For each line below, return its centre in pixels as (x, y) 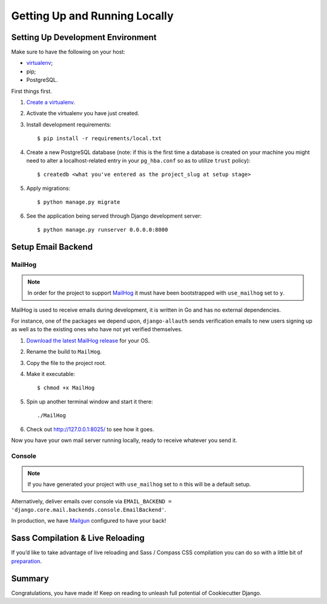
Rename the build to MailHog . (64, 352)
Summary (30, 578)
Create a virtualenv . (51, 102)
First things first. (32, 91)
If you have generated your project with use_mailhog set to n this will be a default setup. (139, 485)
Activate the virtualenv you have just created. (83, 113)
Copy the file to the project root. (66, 363)
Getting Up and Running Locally (92, 16)
